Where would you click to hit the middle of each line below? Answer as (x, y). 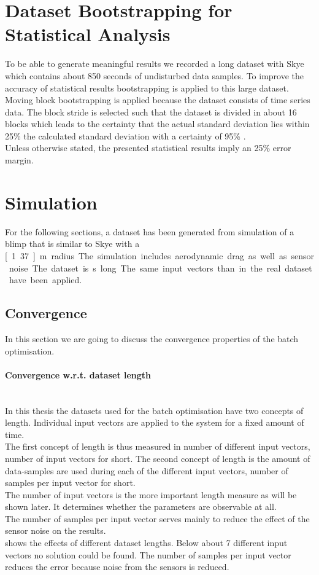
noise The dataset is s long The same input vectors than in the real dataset (160, 268)
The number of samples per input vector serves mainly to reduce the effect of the (157, 518)
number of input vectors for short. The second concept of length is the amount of (158, 458)
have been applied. (45, 280)
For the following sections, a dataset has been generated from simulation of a (150, 231)
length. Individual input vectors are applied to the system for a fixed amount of (155, 422)
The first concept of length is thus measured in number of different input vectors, (158, 446)
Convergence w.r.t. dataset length (78, 374)
